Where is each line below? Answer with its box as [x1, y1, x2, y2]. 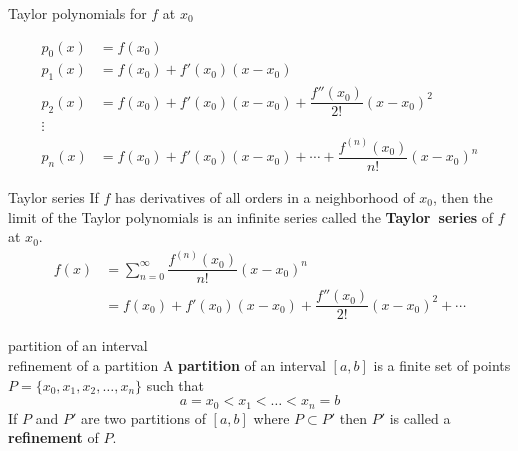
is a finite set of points [373, 354, 511, 375]
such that [146, 374, 205, 395]
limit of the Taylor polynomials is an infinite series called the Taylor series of [8, 206, 494, 227]
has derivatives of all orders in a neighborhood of [115, 186, 415, 207]
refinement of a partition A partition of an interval [8, 354, 326, 375]
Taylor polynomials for [8, 3, 147, 23]
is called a [389, 407, 451, 428]
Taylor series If [8, 186, 99, 207]
